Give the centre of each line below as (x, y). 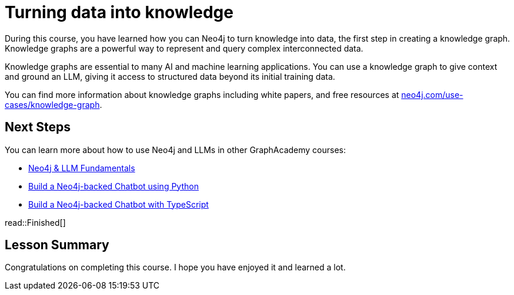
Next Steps (38, 127)
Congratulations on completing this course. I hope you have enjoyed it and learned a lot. (175, 267)
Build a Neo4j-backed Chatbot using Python (114, 186)
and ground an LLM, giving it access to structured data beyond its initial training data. (170, 76)
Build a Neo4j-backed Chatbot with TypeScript (119, 204)
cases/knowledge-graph (52, 104)
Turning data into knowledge (119, 12)
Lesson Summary (57, 245)
